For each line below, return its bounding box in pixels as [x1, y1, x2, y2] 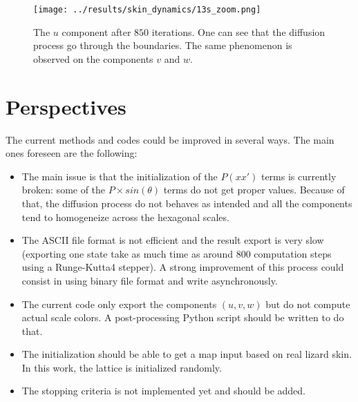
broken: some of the [21, 182, 106, 197]
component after [62, 24, 131, 39]
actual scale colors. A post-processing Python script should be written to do [21, 310, 344, 325]
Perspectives [6, 92, 126, 120]
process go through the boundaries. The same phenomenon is [33, 38, 292, 52]
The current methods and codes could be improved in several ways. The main [6, 132, 335, 146]
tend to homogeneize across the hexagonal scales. [21, 209, 229, 224]
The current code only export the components [21, 296, 217, 311]
